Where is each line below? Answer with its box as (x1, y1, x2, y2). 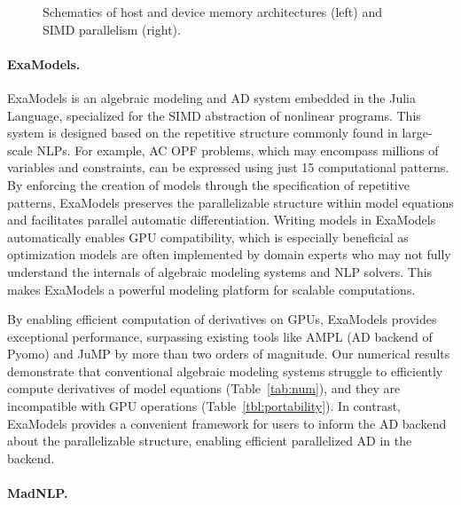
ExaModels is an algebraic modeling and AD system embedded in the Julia (7, 88, 416, 107)
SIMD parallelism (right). (43, 20, 181, 38)
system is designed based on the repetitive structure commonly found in (7, 123, 398, 142)
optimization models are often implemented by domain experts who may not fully (7, 245, 451, 264)
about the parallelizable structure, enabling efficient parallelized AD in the (7, 431, 412, 450)
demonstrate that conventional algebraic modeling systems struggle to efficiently (7, 361, 443, 380)
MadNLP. (7, 484, 68, 502)
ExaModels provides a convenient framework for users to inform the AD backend (7, 414, 447, 432)
